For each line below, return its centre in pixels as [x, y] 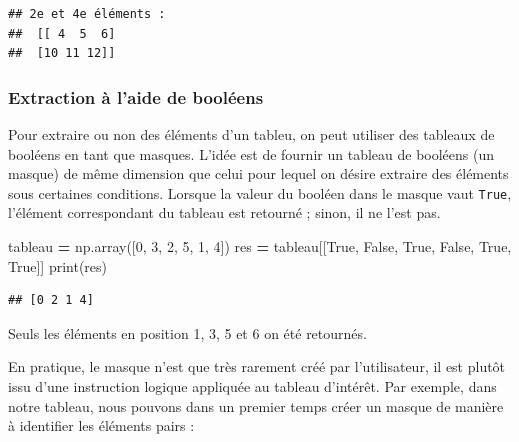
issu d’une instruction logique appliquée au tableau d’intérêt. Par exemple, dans [252, 386]
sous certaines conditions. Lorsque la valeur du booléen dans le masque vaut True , [260, 192]
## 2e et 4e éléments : [87, 14]
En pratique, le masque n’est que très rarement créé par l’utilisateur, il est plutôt [257, 366]
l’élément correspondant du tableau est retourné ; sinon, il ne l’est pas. [224, 212]
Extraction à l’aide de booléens [136, 96]
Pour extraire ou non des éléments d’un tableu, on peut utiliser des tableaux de [251, 134]
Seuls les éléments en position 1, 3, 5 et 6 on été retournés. [187, 332]
